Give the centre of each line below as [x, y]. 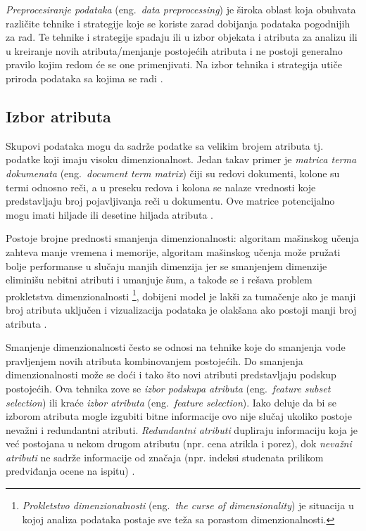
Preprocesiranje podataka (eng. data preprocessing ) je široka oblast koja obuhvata [181, 9]
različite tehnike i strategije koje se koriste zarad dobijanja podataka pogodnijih [178, 23]
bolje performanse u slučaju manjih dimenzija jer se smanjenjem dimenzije [166, 265]
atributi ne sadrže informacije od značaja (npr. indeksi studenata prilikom [165, 457]
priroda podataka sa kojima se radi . [84, 78]
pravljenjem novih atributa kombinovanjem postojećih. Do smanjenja [154, 360]
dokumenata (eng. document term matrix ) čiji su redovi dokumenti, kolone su [173, 173]
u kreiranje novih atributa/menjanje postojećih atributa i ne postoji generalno [174, 50]
